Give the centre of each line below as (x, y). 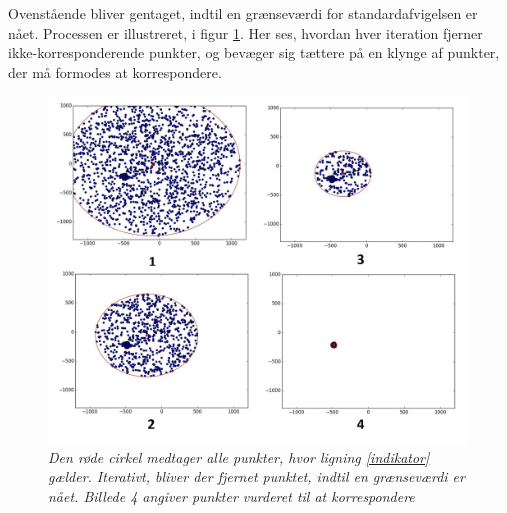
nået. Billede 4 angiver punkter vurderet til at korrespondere (231, 495)
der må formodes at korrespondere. (115, 71)
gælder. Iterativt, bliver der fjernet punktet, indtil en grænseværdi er (256, 476)
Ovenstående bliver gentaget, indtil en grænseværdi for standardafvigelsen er (243, 13)
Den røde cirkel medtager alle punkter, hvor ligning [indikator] (239, 456)
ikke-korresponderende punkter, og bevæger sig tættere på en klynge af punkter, (254, 52)
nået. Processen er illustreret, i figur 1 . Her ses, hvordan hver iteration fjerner (245, 32)
